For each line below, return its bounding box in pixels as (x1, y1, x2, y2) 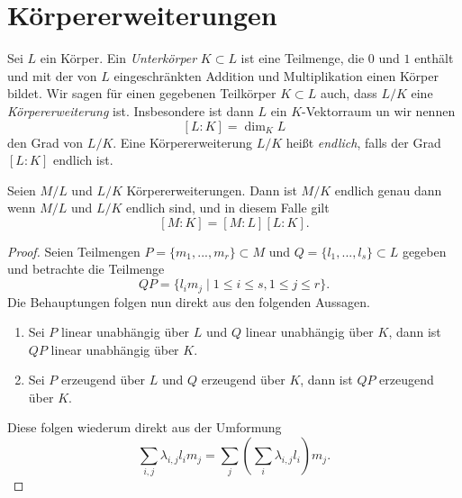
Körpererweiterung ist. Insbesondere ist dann (7, 101, 254, 120)
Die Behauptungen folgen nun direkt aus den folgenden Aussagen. (7, 292, 370, 311)
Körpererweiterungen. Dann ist (126, 180, 297, 199)
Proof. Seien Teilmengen (7, 241, 140, 260)
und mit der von (7, 66, 97, 85)
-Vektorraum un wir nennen (302, 101, 456, 120)
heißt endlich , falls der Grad (285, 132, 441, 151)
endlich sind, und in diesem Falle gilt (126, 198, 330, 217)
